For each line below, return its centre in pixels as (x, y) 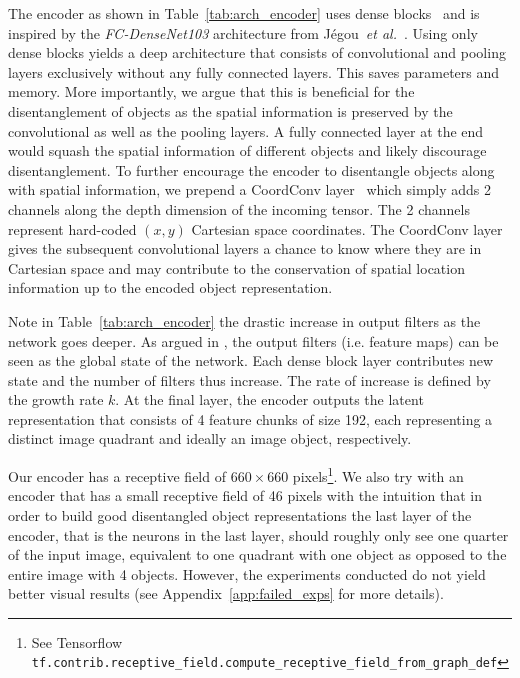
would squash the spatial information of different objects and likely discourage (247, 150)
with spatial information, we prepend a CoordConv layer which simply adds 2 (250, 189)
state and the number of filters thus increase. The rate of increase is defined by (249, 379)
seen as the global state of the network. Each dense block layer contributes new (251, 360)
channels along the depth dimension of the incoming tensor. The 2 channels (239, 208)
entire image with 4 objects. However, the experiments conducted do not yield (247, 573)
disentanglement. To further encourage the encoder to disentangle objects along (251, 169)
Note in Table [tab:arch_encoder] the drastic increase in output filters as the (244, 320)
